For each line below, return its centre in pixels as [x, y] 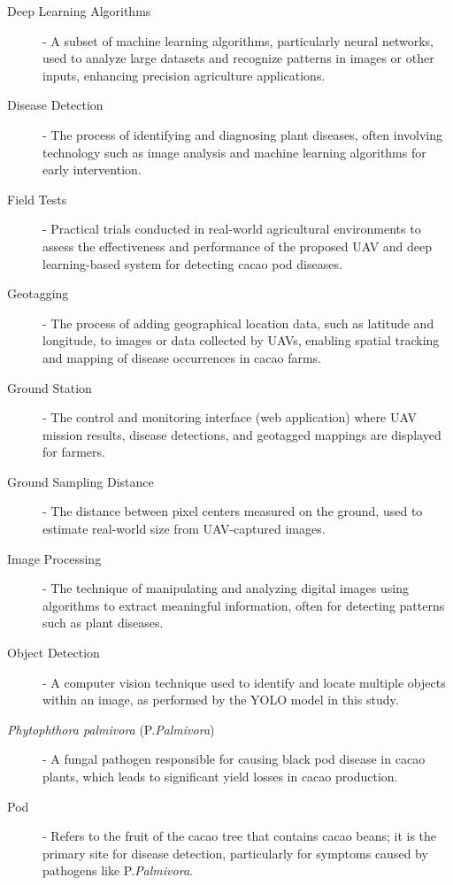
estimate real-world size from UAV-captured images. [184, 529]
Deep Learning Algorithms [79, 11]
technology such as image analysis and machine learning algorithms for [234, 152]
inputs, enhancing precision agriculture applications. [184, 75]
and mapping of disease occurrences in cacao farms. [182, 357]
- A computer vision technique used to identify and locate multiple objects [244, 682]
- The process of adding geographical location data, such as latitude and [238, 323]
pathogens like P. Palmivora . [118, 870]
